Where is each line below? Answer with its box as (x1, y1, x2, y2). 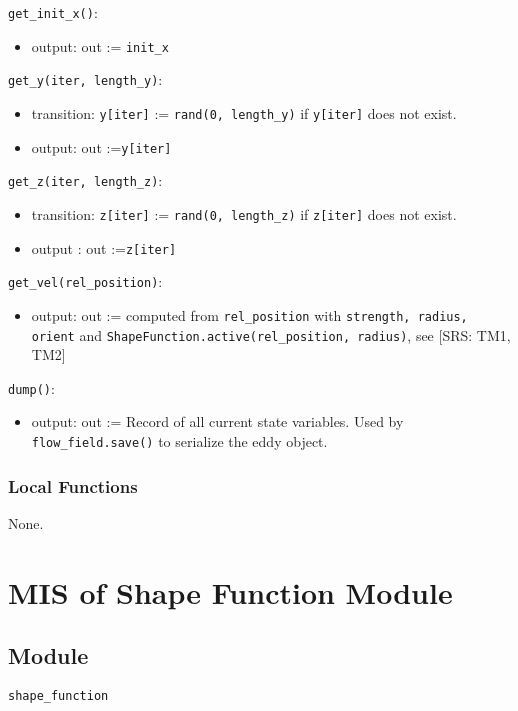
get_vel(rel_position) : (8, 271, 163, 292)
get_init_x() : (8, 2, 98, 22)
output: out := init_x (31, 35, 169, 56)
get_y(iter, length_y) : (8, 69, 163, 90)
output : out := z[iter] (31, 237, 177, 258)
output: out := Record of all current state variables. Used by (31, 411, 404, 432)
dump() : (8, 377, 55, 398)
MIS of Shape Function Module (8, 571, 453, 612)
